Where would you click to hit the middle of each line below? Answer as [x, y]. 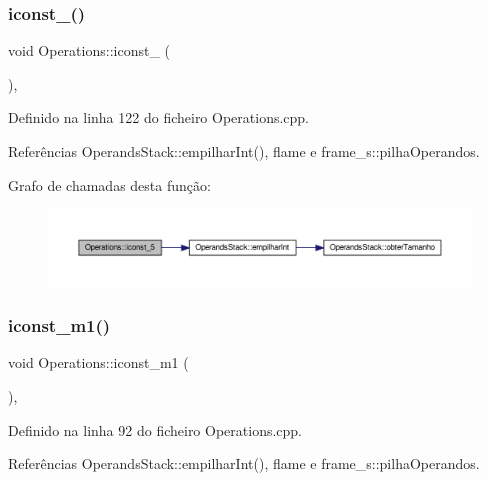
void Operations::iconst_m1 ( [98, 362]
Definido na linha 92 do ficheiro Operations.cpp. [155, 429]
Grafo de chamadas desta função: [109, 184]
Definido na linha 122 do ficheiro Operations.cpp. [159, 117]
